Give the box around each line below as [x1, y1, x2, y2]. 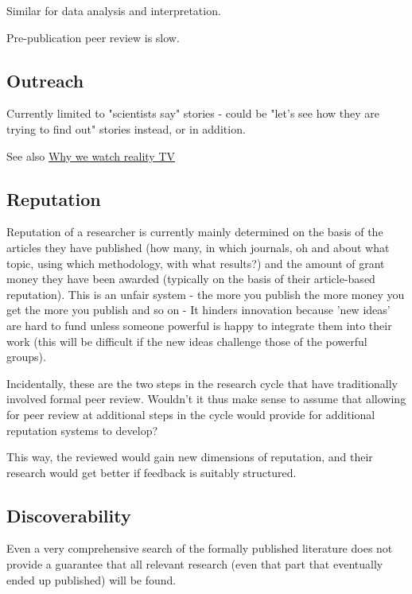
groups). [6, 348, 46, 365]
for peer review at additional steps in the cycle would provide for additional [6, 406, 375, 422]
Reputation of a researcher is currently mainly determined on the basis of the [6, 223, 383, 240]
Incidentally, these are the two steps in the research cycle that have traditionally [6, 375, 398, 391]
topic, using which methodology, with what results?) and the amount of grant [6, 254, 385, 271]
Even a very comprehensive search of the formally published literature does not [6, 540, 393, 557]
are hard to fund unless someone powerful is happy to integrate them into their [6, 316, 392, 333]
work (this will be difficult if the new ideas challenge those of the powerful [6, 332, 367, 349]
